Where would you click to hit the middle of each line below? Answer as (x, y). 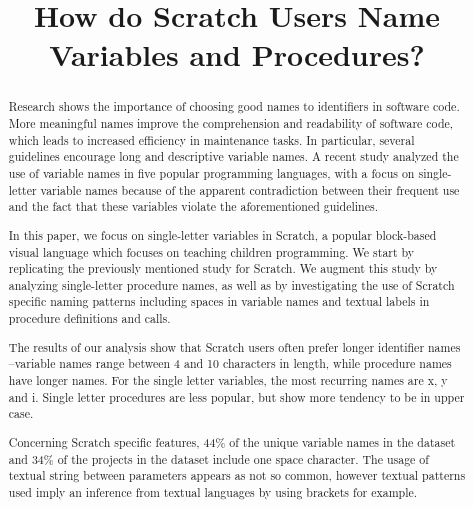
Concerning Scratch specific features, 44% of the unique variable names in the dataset (232, 441)
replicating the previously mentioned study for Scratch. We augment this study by (223, 268)
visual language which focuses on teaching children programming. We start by (211, 251)
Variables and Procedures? (237, 54)
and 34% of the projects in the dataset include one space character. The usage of (218, 458)
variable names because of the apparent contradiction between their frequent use (250, 189)
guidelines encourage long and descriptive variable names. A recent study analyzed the (233, 156)
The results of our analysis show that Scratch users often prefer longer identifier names (234, 346)
